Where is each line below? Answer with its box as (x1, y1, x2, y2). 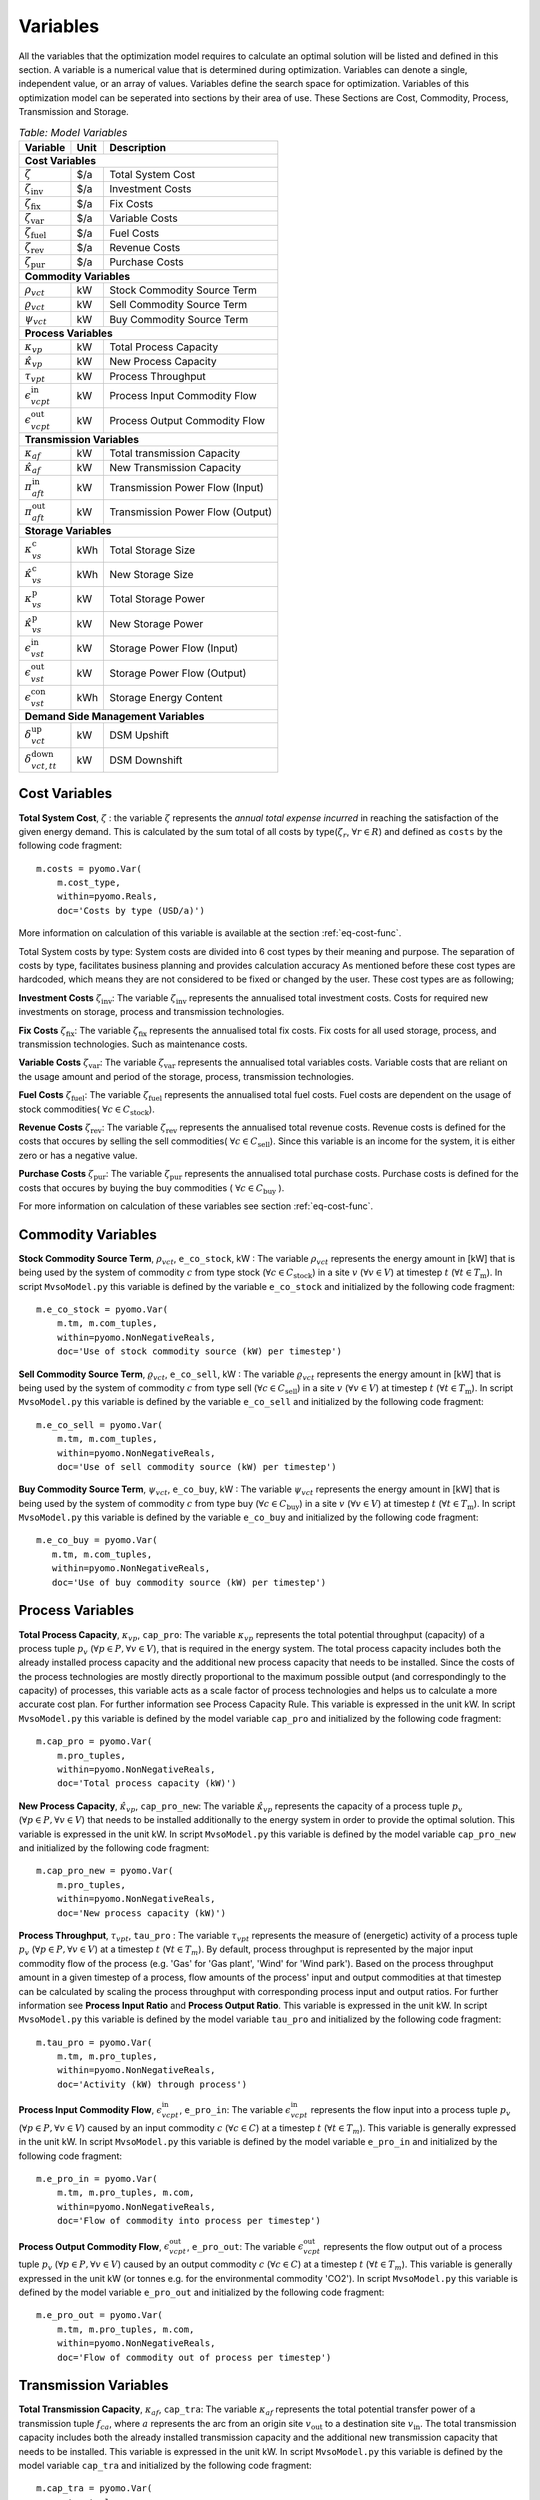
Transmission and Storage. (18, 106, 129, 118)
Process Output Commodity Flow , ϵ (18, 2240, 170, 2252)
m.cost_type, (56, 877, 121, 889)
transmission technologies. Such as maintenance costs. (18, 1038, 248, 1050)
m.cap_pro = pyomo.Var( (36, 1736, 153, 1747)
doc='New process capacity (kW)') (56, 1907, 227, 1919)
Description (109, 140, 167, 154)
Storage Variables (24, 524, 112, 538)
